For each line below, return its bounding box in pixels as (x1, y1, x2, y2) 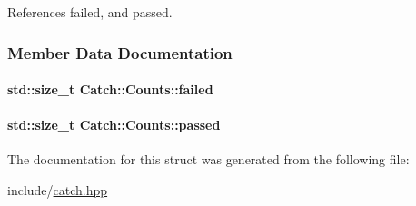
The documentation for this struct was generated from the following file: (7, 150, 410, 169)
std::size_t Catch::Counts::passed (7, 115, 221, 134)
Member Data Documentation (7, 41, 233, 64)
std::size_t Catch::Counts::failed (7, 80, 213, 99)
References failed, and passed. (7, 3, 173, 21)
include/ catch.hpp (7, 181, 108, 200)
